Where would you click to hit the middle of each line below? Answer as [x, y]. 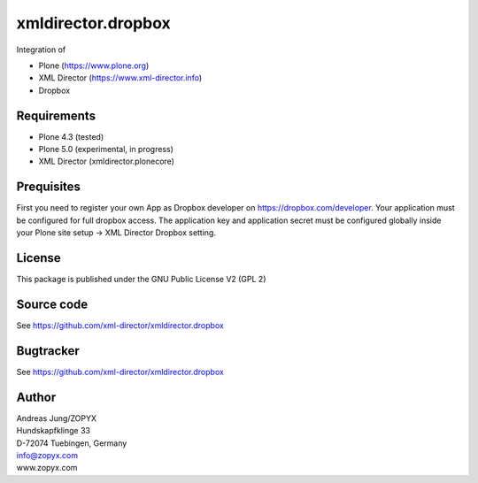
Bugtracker [48, 351]
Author [36, 397]
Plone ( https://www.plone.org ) [94, 65]
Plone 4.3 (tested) [71, 136]
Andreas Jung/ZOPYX [57, 418]
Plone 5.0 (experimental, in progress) [106, 149]
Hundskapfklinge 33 [53, 431]
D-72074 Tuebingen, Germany [72, 443]
